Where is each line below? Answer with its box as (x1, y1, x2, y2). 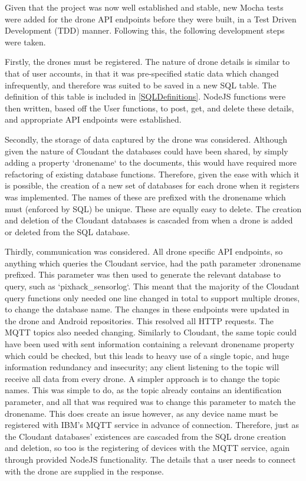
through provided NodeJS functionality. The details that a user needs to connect (5, 453, 296, 465)
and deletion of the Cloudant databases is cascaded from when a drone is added (5, 214, 293, 226)
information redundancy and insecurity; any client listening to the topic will (5, 361, 279, 373)
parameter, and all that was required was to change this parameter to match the (5, 396, 296, 407)
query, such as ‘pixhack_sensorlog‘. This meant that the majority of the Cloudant (5, 280, 300, 292)
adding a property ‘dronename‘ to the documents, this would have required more (5, 156, 297, 169)
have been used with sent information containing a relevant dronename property (5, 338, 295, 350)
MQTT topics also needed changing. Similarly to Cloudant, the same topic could (5, 326, 297, 338)
